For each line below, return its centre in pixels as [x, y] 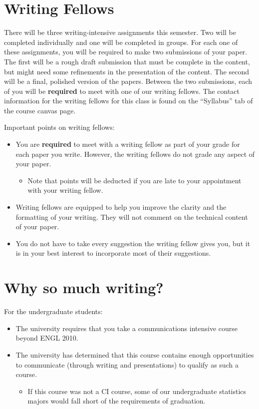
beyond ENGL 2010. [47, 338]
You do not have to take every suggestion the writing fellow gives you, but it [133, 243]
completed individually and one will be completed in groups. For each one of [121, 42]
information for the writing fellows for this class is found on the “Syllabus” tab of [129, 101]
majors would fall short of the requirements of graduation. [117, 401]
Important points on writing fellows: [59, 127]
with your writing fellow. [65, 190]
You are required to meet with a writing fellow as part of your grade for [128, 144]
